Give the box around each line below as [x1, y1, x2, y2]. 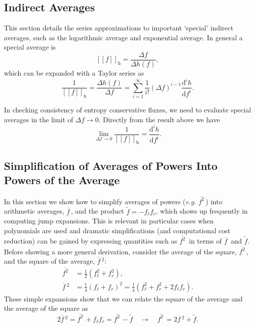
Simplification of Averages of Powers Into [4, 158, 218, 173]
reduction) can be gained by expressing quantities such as [4, 236, 177, 246]
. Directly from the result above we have [98, 114, 220, 124]
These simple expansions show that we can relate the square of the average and [4, 293, 243, 303]
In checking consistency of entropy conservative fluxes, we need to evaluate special [4, 104, 251, 114]
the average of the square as [4, 303, 88, 313]
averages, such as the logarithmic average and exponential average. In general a [4, 32, 243, 42]
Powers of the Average [4, 172, 120, 188]
